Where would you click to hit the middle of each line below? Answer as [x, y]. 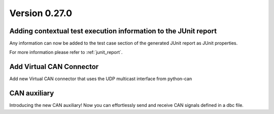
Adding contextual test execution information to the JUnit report [113, 31]
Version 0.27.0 [41, 13]
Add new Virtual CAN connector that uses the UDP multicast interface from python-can [101, 79]
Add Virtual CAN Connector [54, 67]
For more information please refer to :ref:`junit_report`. [66, 52]
